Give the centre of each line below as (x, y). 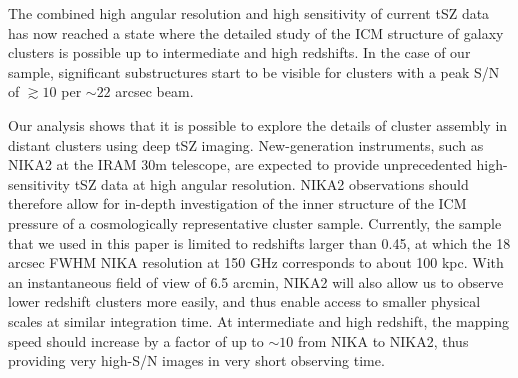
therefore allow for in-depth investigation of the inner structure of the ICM (237, 203)
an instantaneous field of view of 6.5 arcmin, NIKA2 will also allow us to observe (256, 281)
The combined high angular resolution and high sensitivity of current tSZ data (249, 13)
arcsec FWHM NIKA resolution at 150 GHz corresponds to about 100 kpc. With (256, 262)
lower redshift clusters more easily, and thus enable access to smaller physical (244, 301)
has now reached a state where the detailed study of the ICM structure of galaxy (256, 32)
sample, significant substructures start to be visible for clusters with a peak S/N (254, 71)
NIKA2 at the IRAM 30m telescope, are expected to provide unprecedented (240, 164)
